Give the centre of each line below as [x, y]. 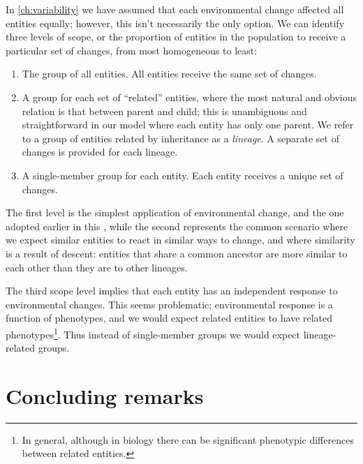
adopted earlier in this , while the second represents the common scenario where [177, 226]
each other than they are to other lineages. [97, 267]
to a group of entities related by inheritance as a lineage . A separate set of [180, 138]
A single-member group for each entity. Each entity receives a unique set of [183, 175]
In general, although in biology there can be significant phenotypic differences [188, 439]
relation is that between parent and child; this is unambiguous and [164, 111]
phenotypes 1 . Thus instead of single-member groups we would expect [153, 333]
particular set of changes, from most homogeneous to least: [132, 50]
